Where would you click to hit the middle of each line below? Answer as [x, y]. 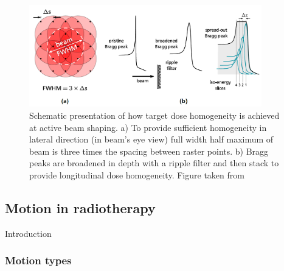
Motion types [38, 260]
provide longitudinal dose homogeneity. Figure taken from [137, 175]
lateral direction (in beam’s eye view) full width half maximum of [151, 139]
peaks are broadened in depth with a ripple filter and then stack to [154, 163]
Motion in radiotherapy [80, 208]
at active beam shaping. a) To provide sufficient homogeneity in [148, 127]
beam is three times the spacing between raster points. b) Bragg [149, 151]
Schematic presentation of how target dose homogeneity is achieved [154, 115]
